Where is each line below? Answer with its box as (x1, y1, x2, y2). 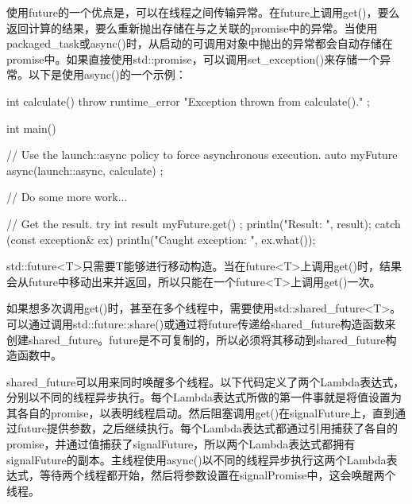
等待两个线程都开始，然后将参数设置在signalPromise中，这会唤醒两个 (39, 467, 396, 483)
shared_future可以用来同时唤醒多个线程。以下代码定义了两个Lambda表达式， (6, 373, 405, 390)
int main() (6, 119, 56, 136)
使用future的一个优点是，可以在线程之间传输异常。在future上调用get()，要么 (6, 4, 400, 20)
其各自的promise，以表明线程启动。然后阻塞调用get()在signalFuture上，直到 (6, 404, 395, 421)
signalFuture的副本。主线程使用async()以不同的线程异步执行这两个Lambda (6, 451, 387, 467)
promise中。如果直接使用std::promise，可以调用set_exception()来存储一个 (6, 50, 380, 67)
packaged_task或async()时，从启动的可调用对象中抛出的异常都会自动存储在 (6, 35, 393, 52)
